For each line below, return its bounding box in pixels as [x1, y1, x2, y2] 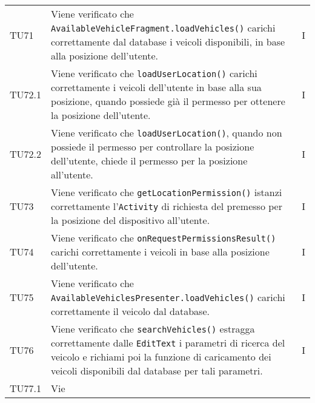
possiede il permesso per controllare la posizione [51, 140, 254, 154]
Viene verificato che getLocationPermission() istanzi [51, 185, 282, 199]
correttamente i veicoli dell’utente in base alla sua [51, 80, 262, 94]
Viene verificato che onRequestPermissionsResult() [51, 231, 276, 245]
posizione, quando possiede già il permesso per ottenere [51, 94, 285, 108]
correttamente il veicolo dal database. [51, 304, 210, 318]
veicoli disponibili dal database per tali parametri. [51, 364, 263, 378]
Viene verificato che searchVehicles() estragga [51, 322, 255, 336]
